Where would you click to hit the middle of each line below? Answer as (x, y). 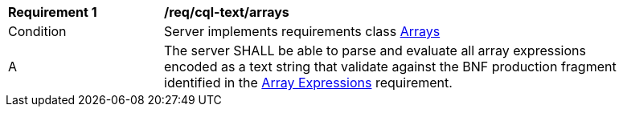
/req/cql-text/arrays (227, 12)
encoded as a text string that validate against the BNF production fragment (390, 67)
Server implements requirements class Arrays (302, 31)
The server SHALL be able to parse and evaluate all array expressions (375, 50)
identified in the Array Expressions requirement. (308, 83)
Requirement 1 (53, 12)
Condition (37, 31)
